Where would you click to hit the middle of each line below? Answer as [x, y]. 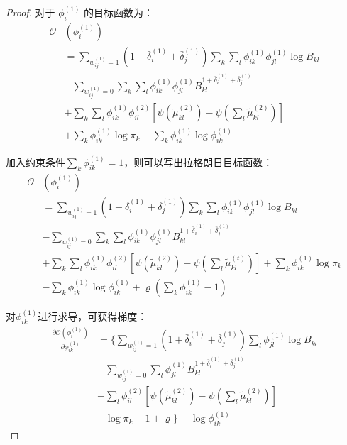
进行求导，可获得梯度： [93, 316]
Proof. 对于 [31, 12]
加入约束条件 [35, 162]
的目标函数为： [119, 12]
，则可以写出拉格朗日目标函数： [198, 162]
